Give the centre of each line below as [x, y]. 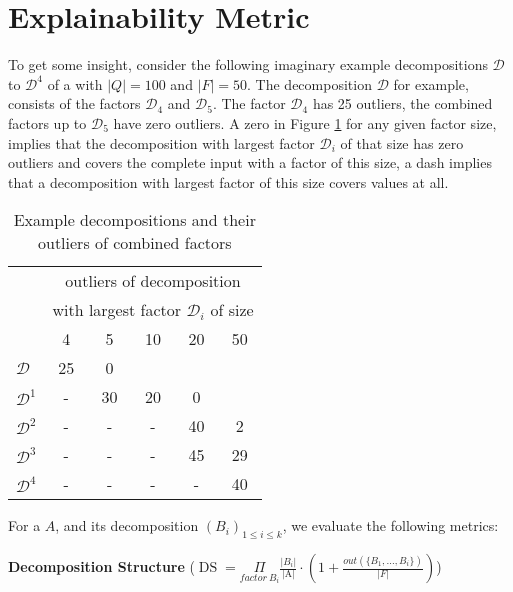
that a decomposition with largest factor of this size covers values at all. [228, 181]
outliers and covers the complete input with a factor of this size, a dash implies [250, 162]
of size [232, 310]
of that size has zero [402, 142]
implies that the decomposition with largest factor [161, 142]
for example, [431, 83]
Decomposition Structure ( [101, 566]
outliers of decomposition [153, 281]
